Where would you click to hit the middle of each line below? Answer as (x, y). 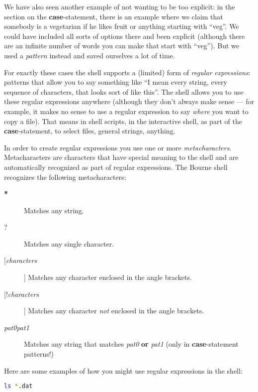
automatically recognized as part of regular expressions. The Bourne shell (116, 167)
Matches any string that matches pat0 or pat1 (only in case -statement (131, 344)
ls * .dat (18, 386)
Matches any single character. (69, 243)
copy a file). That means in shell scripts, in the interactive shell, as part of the (123, 121)
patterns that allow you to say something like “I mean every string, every (116, 82)
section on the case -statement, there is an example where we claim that (114, 16)
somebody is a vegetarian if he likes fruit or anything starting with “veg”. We (122, 26)
